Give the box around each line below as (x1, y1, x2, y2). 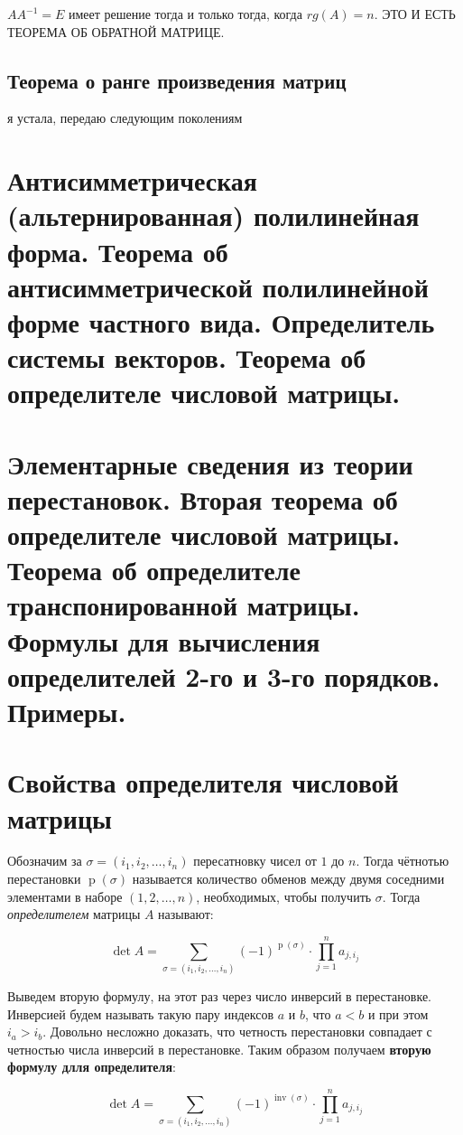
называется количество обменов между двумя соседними (132, 869, 445, 888)
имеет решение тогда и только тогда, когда (68, 5, 302, 23)
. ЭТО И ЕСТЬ (374, 5, 456, 23)
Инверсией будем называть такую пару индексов (7, 1004, 274, 1023)
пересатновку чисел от (193, 851, 317, 870)
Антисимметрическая (7, 162, 258, 199)
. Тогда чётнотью (356, 851, 449, 870)
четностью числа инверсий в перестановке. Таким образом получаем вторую (7, 1039, 431, 1058)
